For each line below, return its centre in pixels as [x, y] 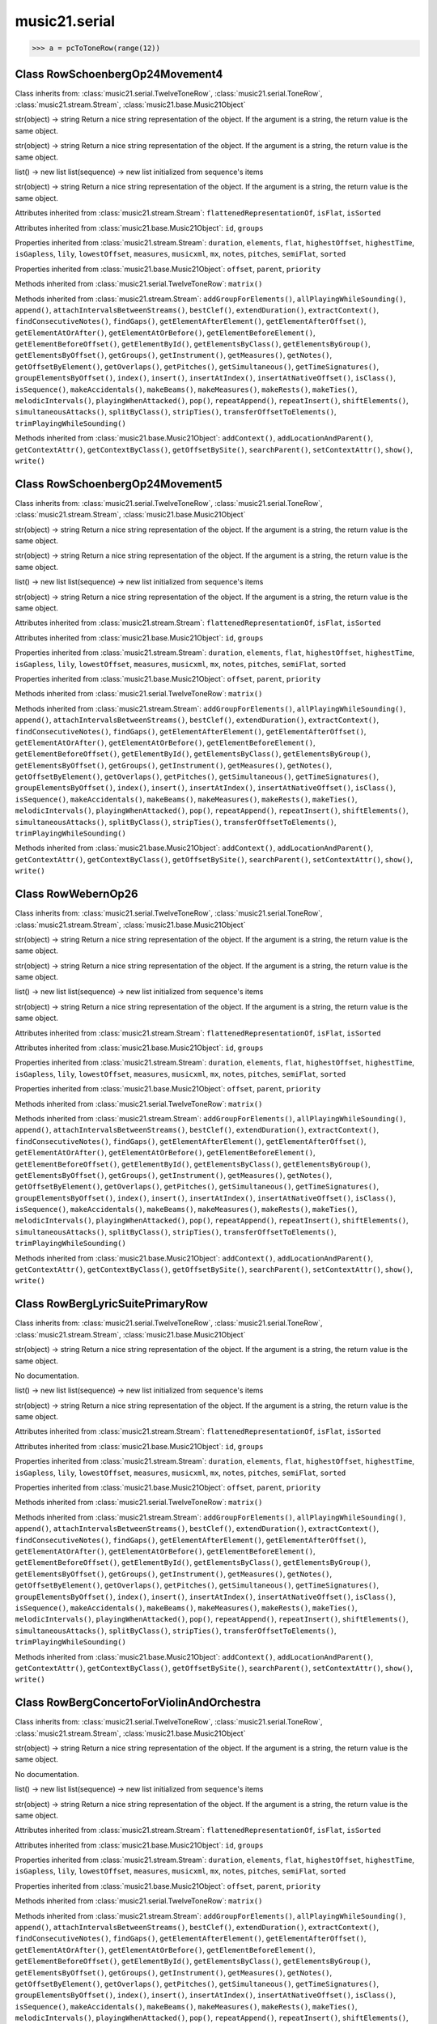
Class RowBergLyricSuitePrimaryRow [111, 1304]
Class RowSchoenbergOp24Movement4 [119, 74]
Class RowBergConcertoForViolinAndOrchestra [138, 1703]
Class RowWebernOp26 [76, 894]
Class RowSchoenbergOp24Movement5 [119, 484]
